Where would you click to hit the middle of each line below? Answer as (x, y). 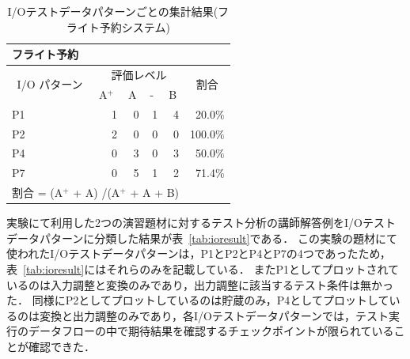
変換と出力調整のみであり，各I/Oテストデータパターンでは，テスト (214, 315)
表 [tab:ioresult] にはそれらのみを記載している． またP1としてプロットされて (203, 268)
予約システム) (135, 26)
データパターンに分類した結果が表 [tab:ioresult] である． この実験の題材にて (202, 238)
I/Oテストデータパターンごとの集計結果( (113, 11)
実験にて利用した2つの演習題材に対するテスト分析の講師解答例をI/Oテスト (201, 223)
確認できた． (61, 346)
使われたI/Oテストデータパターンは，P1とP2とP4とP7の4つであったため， (199, 253)
